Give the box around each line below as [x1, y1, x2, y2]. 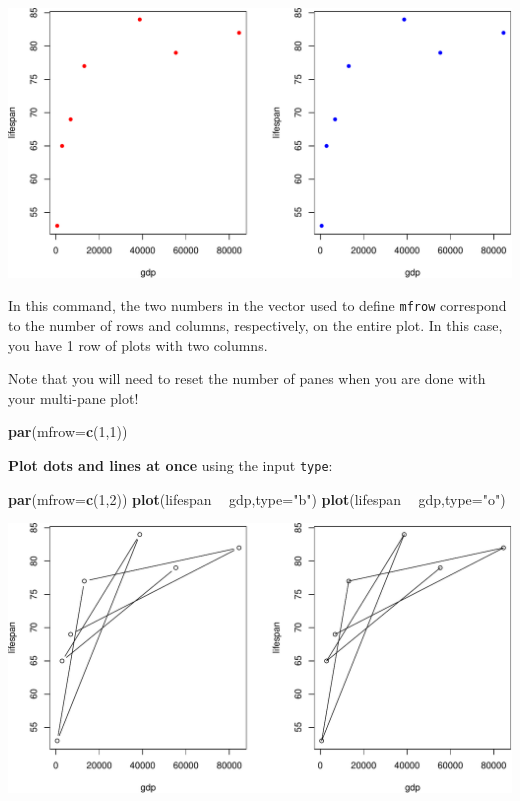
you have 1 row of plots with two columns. [8, 334, 268, 355]
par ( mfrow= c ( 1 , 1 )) [8, 421, 128, 442]
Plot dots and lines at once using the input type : [8, 454, 333, 475]
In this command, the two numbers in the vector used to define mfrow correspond [8, 295, 507, 316]
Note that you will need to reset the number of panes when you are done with [8, 368, 486, 389]
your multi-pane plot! [8, 387, 139, 408]
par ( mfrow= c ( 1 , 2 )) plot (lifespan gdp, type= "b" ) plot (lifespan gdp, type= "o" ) [8, 488, 506, 509]
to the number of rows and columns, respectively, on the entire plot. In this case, [8, 314, 503, 335]
